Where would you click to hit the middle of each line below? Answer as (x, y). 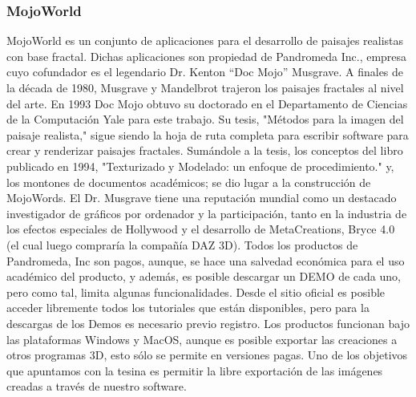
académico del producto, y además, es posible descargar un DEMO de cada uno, (204, 276)
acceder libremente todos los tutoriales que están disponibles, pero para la (188, 308)
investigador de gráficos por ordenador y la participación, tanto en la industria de (207, 213)
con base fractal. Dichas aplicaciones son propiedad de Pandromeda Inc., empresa (207, 56)
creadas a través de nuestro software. (97, 386)
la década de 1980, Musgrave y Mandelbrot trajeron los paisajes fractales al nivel (205, 87)
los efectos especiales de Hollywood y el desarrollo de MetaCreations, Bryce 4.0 (201, 229)
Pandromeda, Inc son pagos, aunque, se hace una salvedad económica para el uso (206, 260)
